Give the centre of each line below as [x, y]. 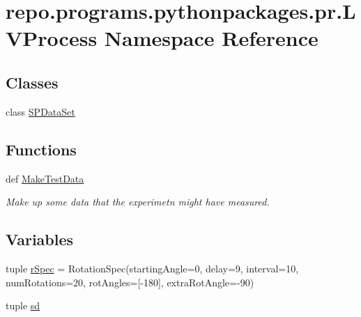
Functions [41, 149]
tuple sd [23, 306]
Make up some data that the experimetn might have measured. [138, 202]
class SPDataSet [40, 111]
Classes [32, 82]
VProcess [52, 38]
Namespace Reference [211, 38]
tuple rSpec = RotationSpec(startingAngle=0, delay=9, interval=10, [152, 268]
